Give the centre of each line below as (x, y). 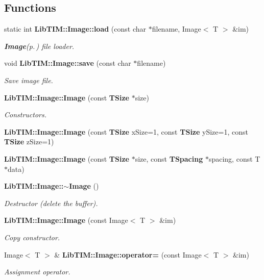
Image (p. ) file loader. (39, 46)
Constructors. (26, 114)
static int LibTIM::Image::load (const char (75, 29)
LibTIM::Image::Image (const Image (66, 220)
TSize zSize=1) (29, 142)
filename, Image (176, 29)
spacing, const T (234, 158)
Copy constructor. (32, 237)
